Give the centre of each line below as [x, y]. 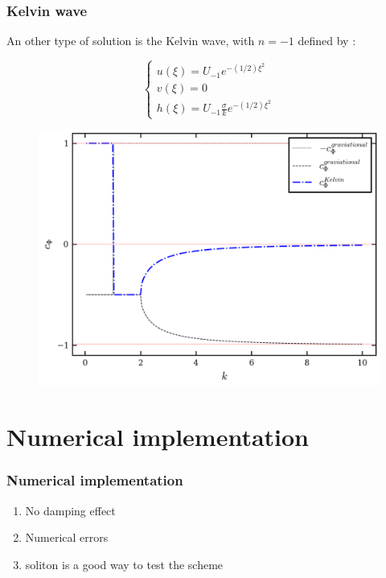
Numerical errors [67, 537]
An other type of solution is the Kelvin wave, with [131, 41]
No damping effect [70, 510]
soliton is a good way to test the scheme [124, 564]
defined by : [327, 41]
